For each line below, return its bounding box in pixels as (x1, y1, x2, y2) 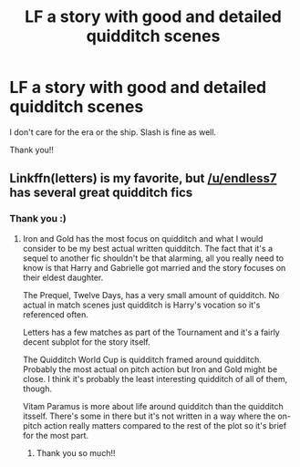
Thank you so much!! (36, 447, 116, 458)
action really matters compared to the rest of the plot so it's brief (44, 420, 287, 431)
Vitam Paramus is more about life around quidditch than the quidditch (22, 400, 284, 411)
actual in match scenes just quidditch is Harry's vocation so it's (22, 299, 261, 310)
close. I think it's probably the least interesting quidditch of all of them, (22, 373, 288, 384)
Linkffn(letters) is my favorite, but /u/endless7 (9, 171, 277, 186)
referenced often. (22, 308, 89, 320)
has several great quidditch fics (9, 185, 193, 201)
